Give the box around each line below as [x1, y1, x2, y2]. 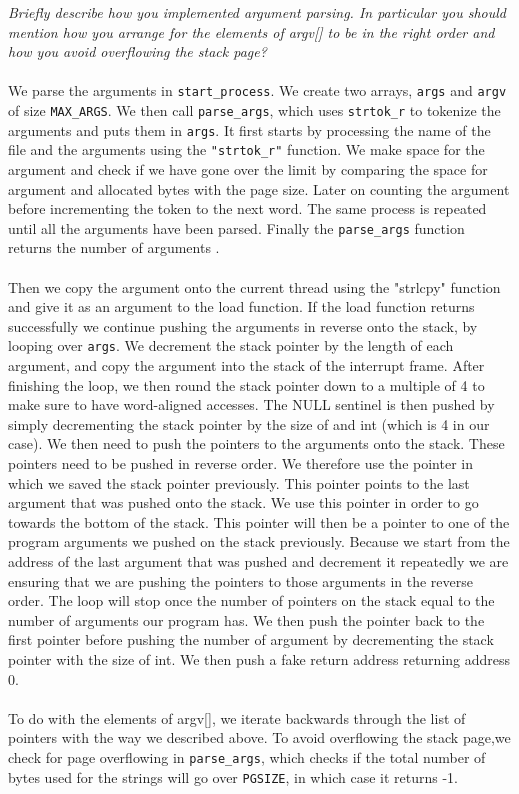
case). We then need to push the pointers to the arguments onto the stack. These [8, 433, 505, 454]
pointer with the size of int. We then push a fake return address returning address [8, 648, 511, 669]
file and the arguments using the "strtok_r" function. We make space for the [8, 139, 485, 160]
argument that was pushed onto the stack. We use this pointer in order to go [8, 492, 479, 513]
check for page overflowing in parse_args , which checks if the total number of [8, 746, 486, 767]
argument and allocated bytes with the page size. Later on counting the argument [8, 178, 510, 199]
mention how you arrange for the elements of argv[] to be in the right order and [8, 21, 495, 42]
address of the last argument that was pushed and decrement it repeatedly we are [8, 551, 509, 571]
